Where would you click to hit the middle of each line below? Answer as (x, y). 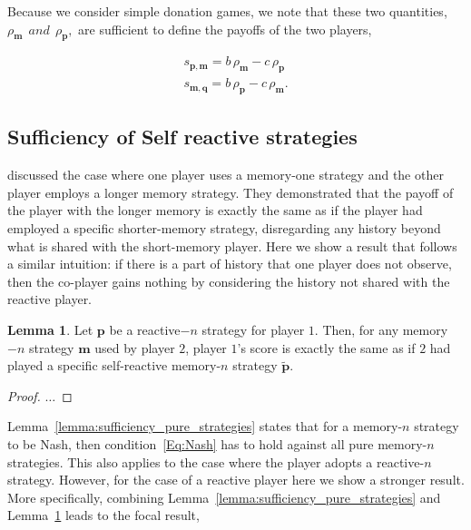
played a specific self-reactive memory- (114, 365)
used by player (135, 347)
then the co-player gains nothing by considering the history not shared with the (229, 281)
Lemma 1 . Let (50, 329)
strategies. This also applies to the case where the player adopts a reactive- (216, 461)
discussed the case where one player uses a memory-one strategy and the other (226, 175)
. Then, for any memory (381, 329)
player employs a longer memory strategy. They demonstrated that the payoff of (231, 192)
